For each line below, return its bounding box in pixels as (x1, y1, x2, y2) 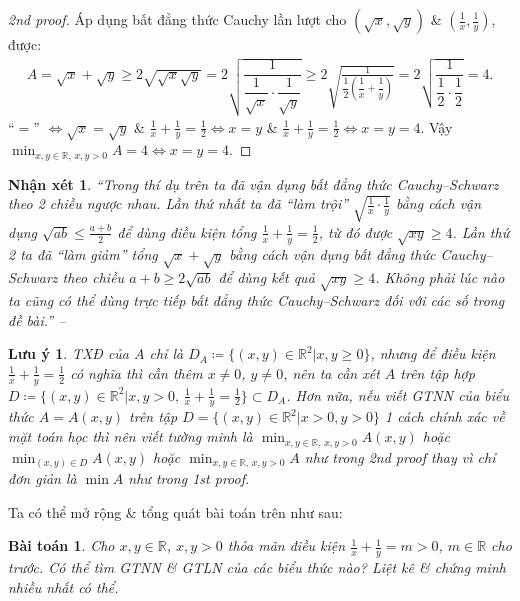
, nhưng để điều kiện (370, 343, 496, 364)
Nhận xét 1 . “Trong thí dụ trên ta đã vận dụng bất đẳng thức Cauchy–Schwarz (8, 173, 499, 194)
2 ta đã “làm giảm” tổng (8, 244, 158, 265)
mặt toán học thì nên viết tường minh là (8, 426, 253, 447)
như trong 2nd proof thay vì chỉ (304, 446, 496, 467)
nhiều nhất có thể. (8, 576, 119, 597)
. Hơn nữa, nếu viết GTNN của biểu (286, 384, 509, 405)
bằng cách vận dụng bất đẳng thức (229, 244, 436, 265)
